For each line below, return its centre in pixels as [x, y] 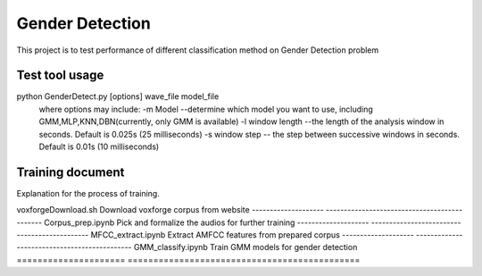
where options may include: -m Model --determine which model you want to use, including [206, 109]
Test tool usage [60, 75]
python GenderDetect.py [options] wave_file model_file [118, 96]
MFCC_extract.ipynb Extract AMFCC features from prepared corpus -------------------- [252, 235]
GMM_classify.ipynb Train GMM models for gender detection [246, 247]
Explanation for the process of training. [88, 193]
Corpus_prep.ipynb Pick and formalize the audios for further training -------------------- [207, 222]
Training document [71, 172]
